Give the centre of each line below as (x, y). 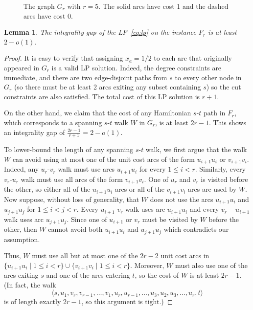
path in (215, 113)
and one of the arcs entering (88, 275)
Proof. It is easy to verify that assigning (64, 58)
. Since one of (87, 219)
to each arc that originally (193, 58)
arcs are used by (212, 189)
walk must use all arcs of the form (72, 179)
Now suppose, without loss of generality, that (72, 199)
